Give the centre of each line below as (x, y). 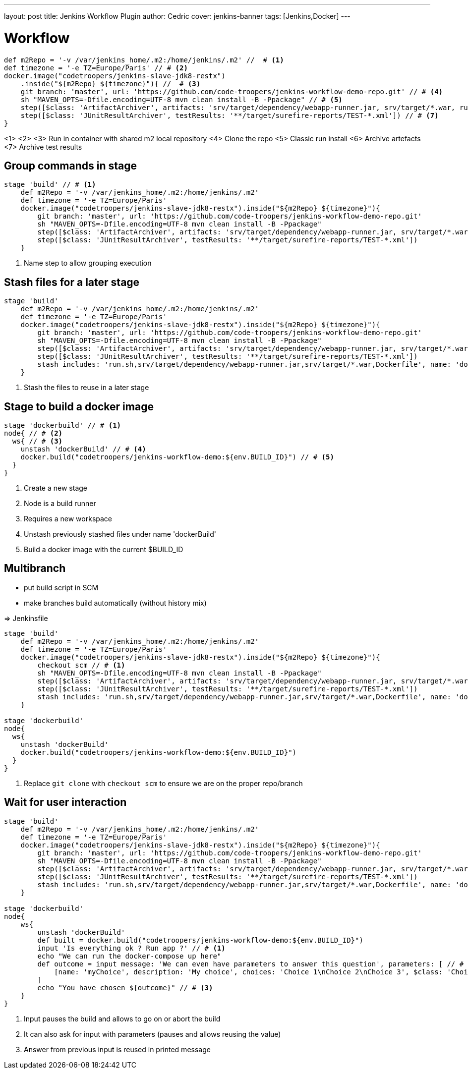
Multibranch (35, 568)
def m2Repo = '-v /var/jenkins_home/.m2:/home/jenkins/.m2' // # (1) (144, 60)
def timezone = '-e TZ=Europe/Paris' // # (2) (96, 68)
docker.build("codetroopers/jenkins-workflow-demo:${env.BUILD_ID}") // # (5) (177, 457)
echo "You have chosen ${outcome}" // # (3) (125, 988)
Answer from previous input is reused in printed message (117, 1049)
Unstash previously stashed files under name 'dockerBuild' (120, 534)
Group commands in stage (71, 166)
